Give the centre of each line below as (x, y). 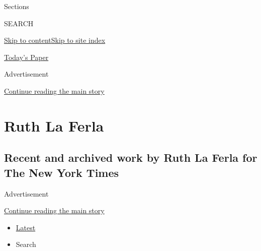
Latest (26, 227)
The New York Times (62, 172)
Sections (17, 6)
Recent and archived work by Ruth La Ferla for (131, 158)
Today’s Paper (26, 57)
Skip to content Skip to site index (55, 40)
